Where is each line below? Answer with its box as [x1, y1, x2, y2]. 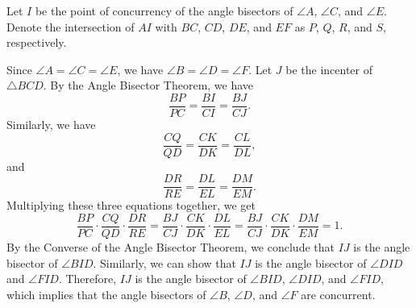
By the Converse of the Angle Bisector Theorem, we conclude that [6, 239, 335, 255]
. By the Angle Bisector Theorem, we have [43, 77, 254, 94]
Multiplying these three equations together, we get [6, 197, 256, 214]
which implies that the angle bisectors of [6, 285, 206, 302]
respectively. [6, 34, 67, 51]
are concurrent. [301, 285, 376, 302]
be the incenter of [285, 60, 372, 77]
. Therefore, [58, 270, 117, 287]
